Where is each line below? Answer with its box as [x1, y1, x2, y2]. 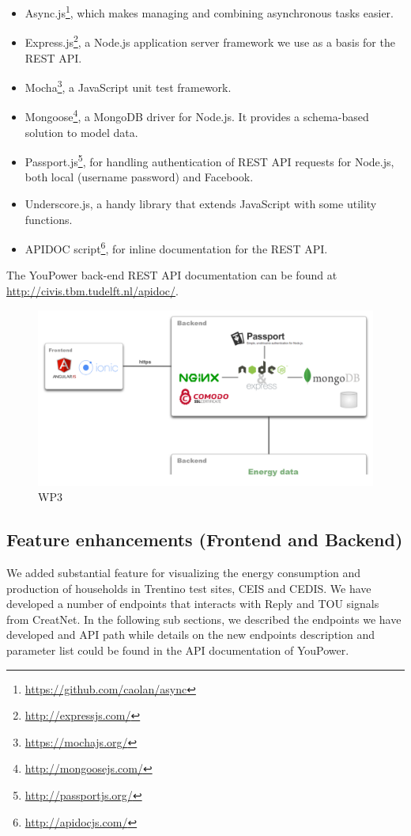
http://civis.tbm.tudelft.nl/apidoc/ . [6, 283, 179, 299]
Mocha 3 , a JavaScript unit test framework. [25, 77, 232, 95]
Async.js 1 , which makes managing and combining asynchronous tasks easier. [25, 2, 394, 21]
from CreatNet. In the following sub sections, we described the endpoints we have [6, 610, 402, 627]
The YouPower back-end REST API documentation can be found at [6, 267, 337, 283]
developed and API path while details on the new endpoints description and [6, 626, 375, 643]
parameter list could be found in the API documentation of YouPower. [6, 641, 349, 658]
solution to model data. [25, 123, 138, 140]
